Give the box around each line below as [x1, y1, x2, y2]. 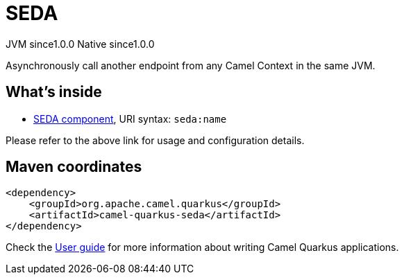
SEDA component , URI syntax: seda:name [33, 112, 227, 125]
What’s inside [6, 83, 102, 101]
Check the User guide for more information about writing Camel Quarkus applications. [6, 241, 399, 254]
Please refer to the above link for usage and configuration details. [6, 134, 305, 146]
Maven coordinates [6, 158, 142, 176]
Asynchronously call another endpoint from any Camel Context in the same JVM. [6, 59, 376, 71]
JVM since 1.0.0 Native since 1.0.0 [6, 37, 155, 50]
